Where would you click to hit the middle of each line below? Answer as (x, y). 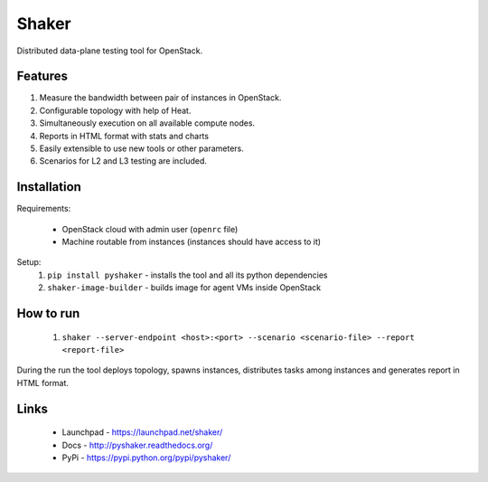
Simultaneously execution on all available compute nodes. (147, 123)
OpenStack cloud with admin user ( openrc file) (150, 229)
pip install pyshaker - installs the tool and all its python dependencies (188, 275)
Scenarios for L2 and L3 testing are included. (123, 161)
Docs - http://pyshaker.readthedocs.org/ (137, 445)
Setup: (29, 262)
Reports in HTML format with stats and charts (124, 136)
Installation (49, 187)
